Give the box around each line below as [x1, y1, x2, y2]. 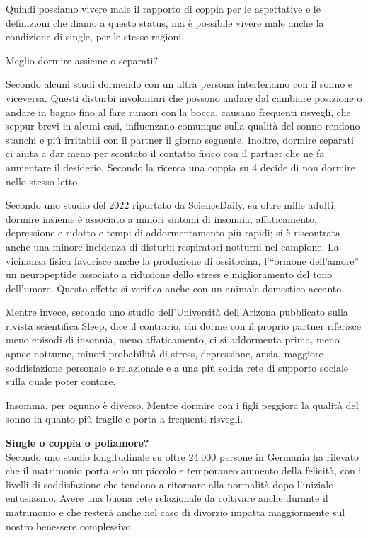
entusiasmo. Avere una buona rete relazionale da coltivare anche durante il [6, 491, 328, 505]
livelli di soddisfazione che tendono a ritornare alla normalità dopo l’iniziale [6, 476, 333, 491]
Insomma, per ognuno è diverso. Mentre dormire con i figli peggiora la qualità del [6, 397, 359, 412]
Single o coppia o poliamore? [6, 435, 149, 450]
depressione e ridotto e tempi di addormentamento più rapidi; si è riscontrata [6, 225, 341, 240]
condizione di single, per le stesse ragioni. [6, 29, 184, 44]
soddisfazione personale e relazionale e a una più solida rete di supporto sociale [6, 360, 349, 374]
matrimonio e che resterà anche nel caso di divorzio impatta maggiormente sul [6, 505, 345, 519]
